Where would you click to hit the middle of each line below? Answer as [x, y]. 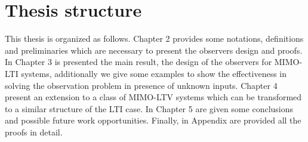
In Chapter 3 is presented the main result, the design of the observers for [138, 62]
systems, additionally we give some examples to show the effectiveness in [154, 73]
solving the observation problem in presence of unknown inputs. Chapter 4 [141, 85]
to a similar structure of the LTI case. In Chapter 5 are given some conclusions [149, 108]
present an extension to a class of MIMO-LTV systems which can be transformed [153, 97]
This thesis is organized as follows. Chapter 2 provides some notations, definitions [154, 38]
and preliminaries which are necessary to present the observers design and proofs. [154, 50]
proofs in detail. [34, 132]
